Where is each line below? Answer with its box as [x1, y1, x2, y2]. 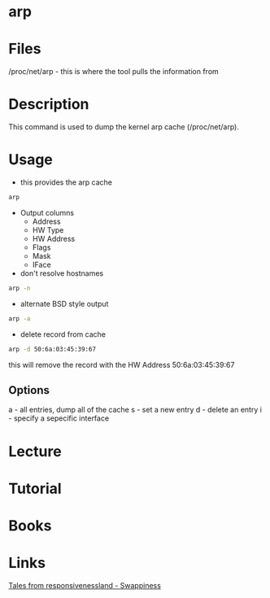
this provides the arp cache [20, 177, 112, 187]
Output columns [20, 207, 75, 217]
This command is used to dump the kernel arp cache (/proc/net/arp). [8, 122, 240, 132]
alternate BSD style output [20, 299, 109, 308]
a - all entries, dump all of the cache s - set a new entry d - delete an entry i [8, 405, 263, 415]
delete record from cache [20, 329, 107, 339]
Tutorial [8, 479, 63, 498]
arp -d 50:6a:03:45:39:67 [8, 345, 96, 353]
